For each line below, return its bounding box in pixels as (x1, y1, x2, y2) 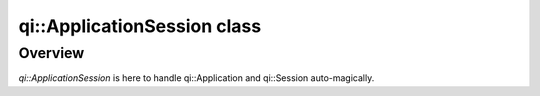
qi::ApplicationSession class (18, 15, 262, 37)
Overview (18, 44, 85, 62)
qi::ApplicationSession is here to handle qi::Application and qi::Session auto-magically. (18, 72, 375, 84)
